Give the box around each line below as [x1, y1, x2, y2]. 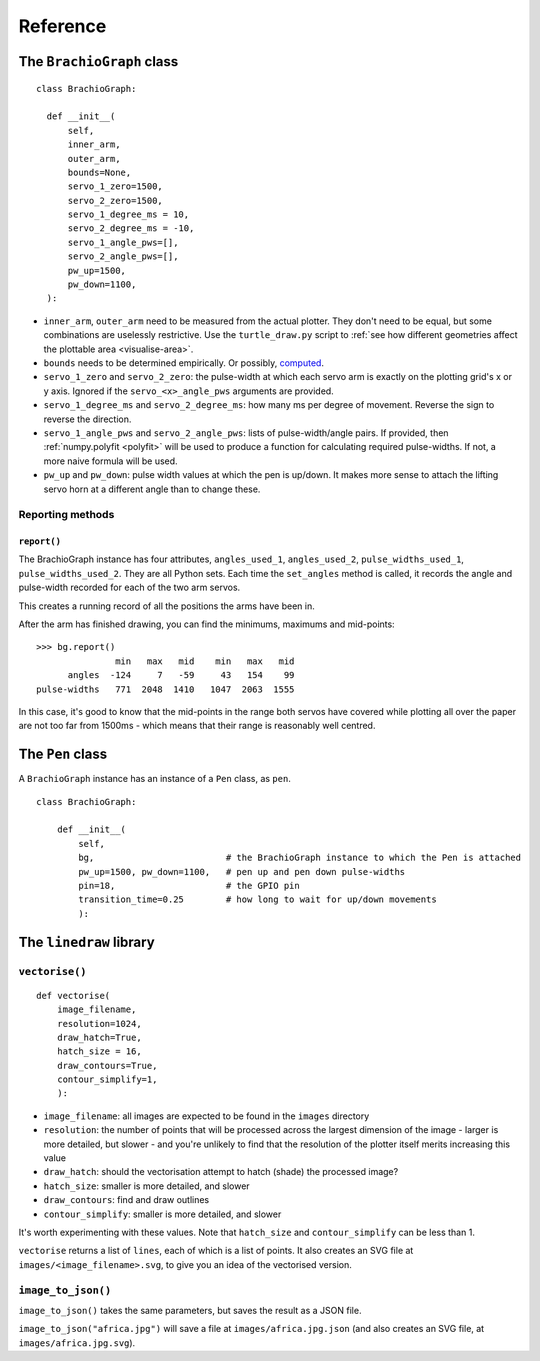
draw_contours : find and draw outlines [43, 1194, 210, 1206]
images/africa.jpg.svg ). [18, 1336, 136, 1349]
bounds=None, [67, 166, 132, 178]
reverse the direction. [43, 413, 132, 425]
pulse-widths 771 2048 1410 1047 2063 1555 [36, 683, 295, 695]
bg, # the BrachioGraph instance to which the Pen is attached [78, 852, 522, 864]
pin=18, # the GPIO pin [78, 880, 300, 891]
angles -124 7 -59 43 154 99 [67, 670, 295, 681]
